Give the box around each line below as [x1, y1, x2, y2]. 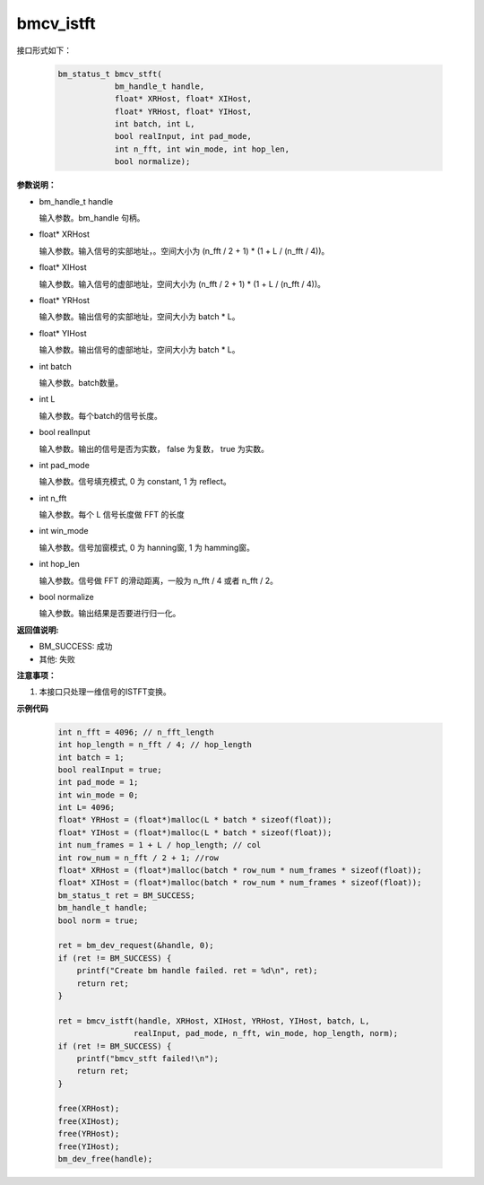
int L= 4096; [57, 803, 116, 813]
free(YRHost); [57, 1128, 120, 1139]
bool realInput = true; [57, 764, 163, 775]
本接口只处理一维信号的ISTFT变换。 [39, 686, 172, 697]
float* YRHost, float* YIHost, [114, 106, 253, 117]
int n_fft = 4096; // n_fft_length [57, 727, 214, 737]
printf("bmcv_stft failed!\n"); [76, 1053, 220, 1063]
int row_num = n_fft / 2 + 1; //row [57, 852, 220, 863]
